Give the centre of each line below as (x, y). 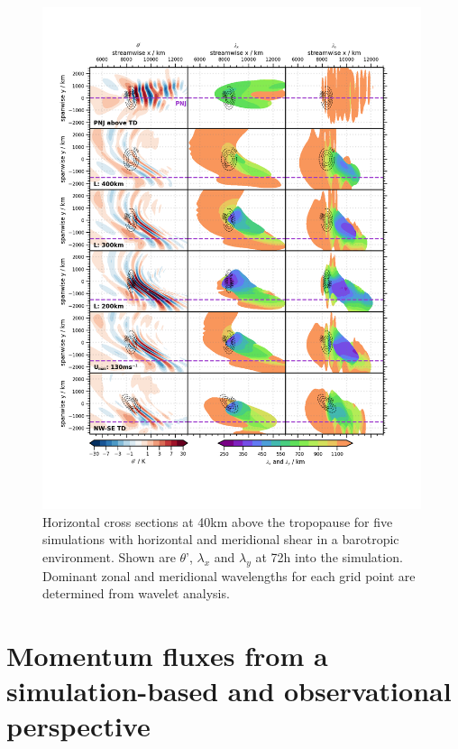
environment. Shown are (109, 556)
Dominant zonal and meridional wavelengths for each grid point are (229, 575)
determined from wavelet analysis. (136, 593)
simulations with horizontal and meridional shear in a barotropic (221, 539)
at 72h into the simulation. (329, 556)
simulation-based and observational (229, 691)
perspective (78, 726)
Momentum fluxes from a (167, 655)
